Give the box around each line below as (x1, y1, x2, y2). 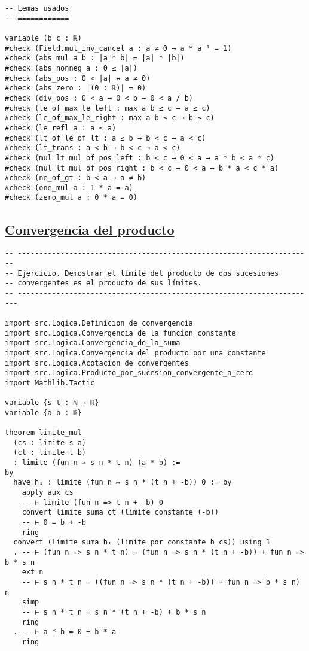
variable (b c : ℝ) (5, 34, 82, 42)
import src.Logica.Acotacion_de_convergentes (5, 358, 189, 367)
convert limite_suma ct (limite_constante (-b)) (22, 508, 219, 517)
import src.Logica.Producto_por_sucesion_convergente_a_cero (5, 369, 253, 378)
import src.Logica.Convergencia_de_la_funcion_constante (5, 328, 236, 337)
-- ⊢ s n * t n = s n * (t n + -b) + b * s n (22, 607, 206, 616)
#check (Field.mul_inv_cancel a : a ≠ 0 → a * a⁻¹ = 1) (5, 44, 232, 53)
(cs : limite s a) (13, 438, 87, 447)
